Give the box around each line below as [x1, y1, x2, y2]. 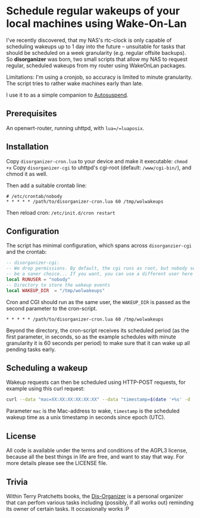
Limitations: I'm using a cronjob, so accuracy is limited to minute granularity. [6, 73, 193, 80]
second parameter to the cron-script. [6, 305, 97, 312]
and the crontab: [6, 249, 47, 256]
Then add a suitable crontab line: [6, 182, 87, 189]
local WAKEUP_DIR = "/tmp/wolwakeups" [6, 287, 105, 293]
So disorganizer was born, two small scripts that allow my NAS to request [6, 55, 187, 63]
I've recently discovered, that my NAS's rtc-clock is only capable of [6, 36, 172, 44]
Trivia [6, 477, 28, 487]
